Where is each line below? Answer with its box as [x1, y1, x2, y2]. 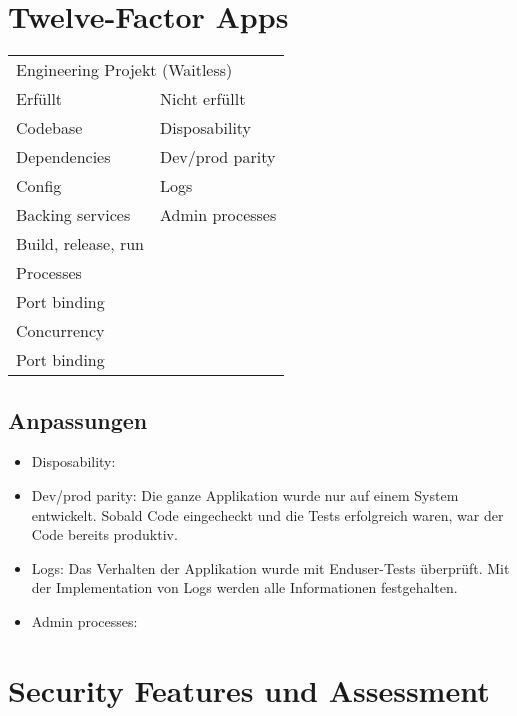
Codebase [16, 116, 83, 140]
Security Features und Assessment [8, 669, 490, 710]
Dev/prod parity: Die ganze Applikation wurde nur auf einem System [31, 484, 459, 505]
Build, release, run [16, 232, 144, 256]
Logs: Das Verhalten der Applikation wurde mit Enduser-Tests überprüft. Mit [31, 557, 510, 578]
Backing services [16, 203, 131, 227]
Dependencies [16, 145, 111, 169]
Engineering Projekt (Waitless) [16, 58, 233, 82]
